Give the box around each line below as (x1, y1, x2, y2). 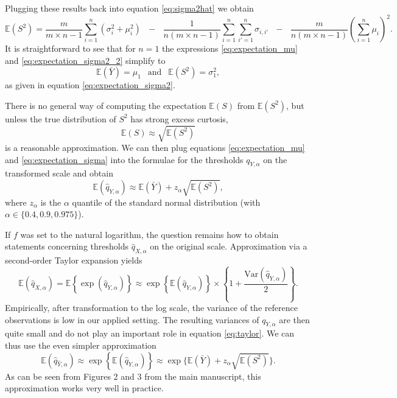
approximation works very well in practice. (5, 382, 164, 394)
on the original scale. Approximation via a (150, 240, 307, 253)
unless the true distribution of (5, 112, 116, 125)
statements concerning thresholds (5, 240, 128, 253)
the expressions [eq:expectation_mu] (162, 42, 298, 55)
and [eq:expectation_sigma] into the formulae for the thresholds (5, 153, 244, 166)
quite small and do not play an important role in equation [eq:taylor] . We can (5, 327, 295, 340)
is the (40, 195, 61, 208)
